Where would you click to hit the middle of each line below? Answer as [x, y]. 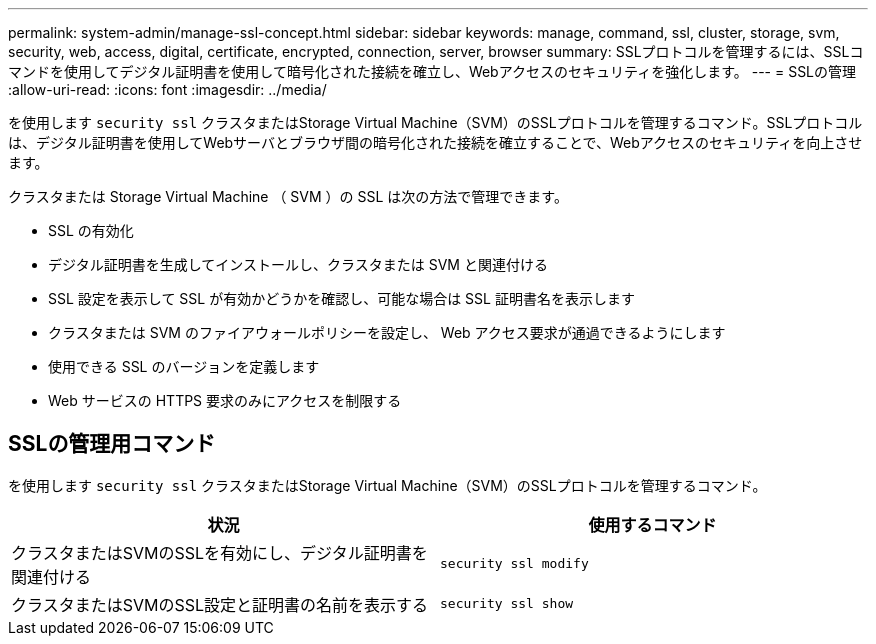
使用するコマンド [652, 524]
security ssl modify [514, 564]
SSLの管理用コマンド [112, 444]
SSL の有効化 [91, 230]
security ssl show [507, 604]
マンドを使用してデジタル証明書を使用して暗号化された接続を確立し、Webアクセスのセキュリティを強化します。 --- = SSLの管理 [432, 71]
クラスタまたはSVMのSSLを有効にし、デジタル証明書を [219, 552]
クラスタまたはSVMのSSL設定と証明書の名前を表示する [220, 604]
